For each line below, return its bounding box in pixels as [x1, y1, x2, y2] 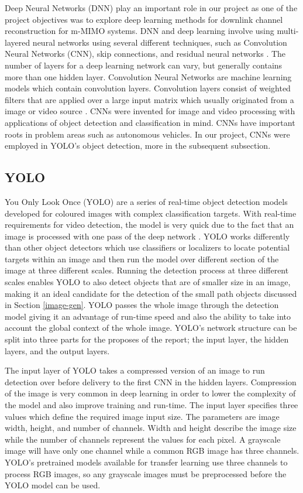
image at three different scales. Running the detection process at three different [5, 264, 289, 276]
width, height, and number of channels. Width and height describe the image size [5, 422, 297, 434]
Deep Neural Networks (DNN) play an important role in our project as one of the [5, 2, 298, 13]
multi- [277, 25, 299, 37]
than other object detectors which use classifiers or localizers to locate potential [5, 241, 290, 254]
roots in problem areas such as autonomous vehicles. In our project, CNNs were [5, 128, 290, 140]
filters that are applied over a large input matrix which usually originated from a [5, 93, 294, 105]
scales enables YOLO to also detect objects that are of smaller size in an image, [5, 276, 291, 288]
